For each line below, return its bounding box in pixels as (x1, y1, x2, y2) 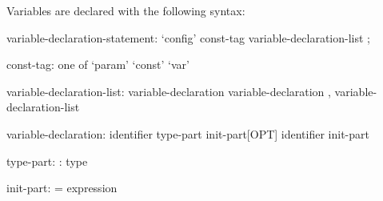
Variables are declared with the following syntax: (6, 2, 245, 18)
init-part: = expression (6, 179, 118, 196)
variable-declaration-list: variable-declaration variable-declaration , (6, 82, 331, 99)
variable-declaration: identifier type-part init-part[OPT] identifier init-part (6, 125, 370, 142)
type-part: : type (6, 152, 88, 169)
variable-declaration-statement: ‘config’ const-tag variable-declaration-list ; (6, 29, 370, 46)
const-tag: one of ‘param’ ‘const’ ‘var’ (6, 56, 190, 73)
